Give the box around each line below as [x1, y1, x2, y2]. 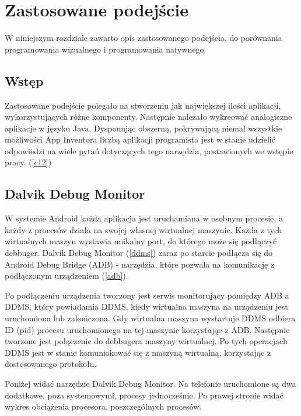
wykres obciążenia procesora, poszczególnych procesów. [5, 400, 202, 412]
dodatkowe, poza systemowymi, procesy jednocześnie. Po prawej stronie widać [5, 389, 283, 401]
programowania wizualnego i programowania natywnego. [5, 43, 206, 55]
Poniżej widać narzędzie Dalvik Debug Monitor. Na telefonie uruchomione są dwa [5, 377, 296, 389]
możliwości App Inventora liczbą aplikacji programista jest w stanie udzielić [5, 133, 275, 145]
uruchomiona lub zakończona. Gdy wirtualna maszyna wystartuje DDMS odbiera [5, 312, 296, 324]
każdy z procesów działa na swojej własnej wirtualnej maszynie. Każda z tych [5, 223, 282, 235]
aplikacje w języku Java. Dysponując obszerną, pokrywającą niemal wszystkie [5, 122, 282, 134]
